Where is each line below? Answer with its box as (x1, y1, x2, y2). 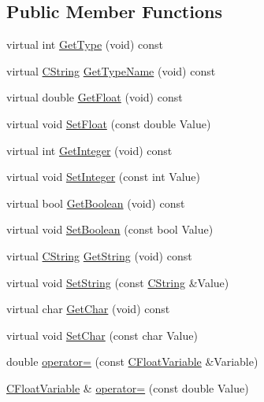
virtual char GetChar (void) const (6, 301, 170, 317)
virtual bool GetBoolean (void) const (6, 194, 185, 211)
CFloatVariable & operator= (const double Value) (6, 379, 249, 396)
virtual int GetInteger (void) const (6, 142, 173, 158)
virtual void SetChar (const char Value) (6, 326, 198, 343)
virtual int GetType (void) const (6, 36, 163, 53)
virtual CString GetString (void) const (6, 247, 192, 264)
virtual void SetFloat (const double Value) (6, 115, 211, 131)
